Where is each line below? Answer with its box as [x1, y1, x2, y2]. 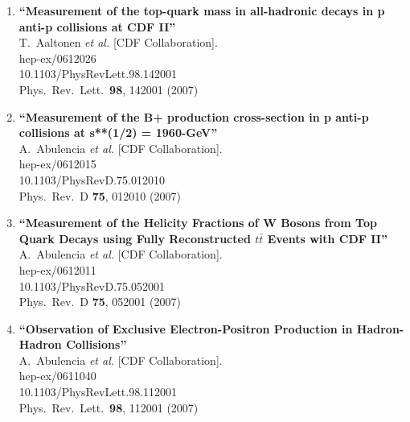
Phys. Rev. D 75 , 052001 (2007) [18, 293, 181, 310]
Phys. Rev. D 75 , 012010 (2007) [18, 187, 181, 204]
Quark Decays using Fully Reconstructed [18, 230, 251, 246]
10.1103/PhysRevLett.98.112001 [18, 383, 178, 400]
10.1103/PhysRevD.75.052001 [18, 277, 165, 294]
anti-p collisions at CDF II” [18, 18, 176, 35]
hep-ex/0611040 [18, 367, 96, 384]
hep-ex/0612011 [18, 261, 96, 278]
